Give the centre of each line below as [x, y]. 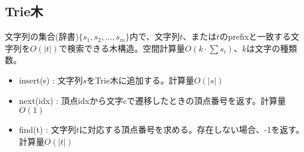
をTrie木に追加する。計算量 [140, 80]
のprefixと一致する [255, 36]
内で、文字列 [155, 36]
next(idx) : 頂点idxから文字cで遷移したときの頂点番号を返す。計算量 [152, 100]
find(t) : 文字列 [47, 129]
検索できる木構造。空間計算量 [126, 48]
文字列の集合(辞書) [42, 36]
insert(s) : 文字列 [51, 80]
